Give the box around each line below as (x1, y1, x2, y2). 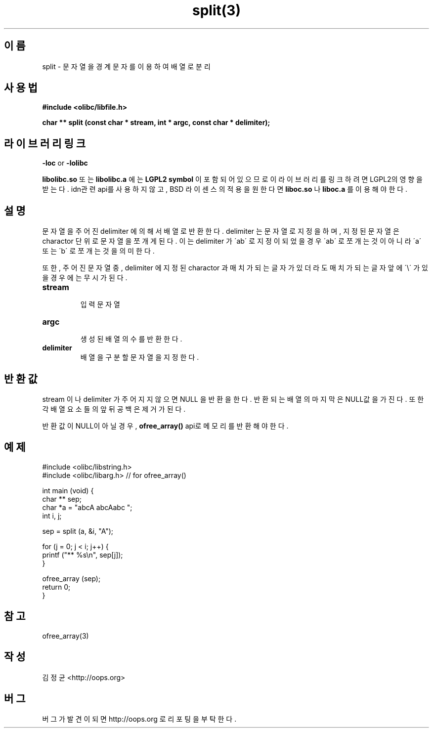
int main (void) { (42, 486, 94, 495)
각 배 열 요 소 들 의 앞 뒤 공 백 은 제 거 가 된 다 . (42, 404, 186, 413)
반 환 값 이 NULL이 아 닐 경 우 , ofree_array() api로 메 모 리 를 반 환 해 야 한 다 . (42, 421, 289, 430)
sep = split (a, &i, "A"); (42, 526, 114, 535)
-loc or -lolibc (42, 159, 88, 168)
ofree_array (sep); (42, 574, 101, 583)
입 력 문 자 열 (80, 300, 120, 309)
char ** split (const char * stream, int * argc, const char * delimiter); (42, 118, 270, 127)
